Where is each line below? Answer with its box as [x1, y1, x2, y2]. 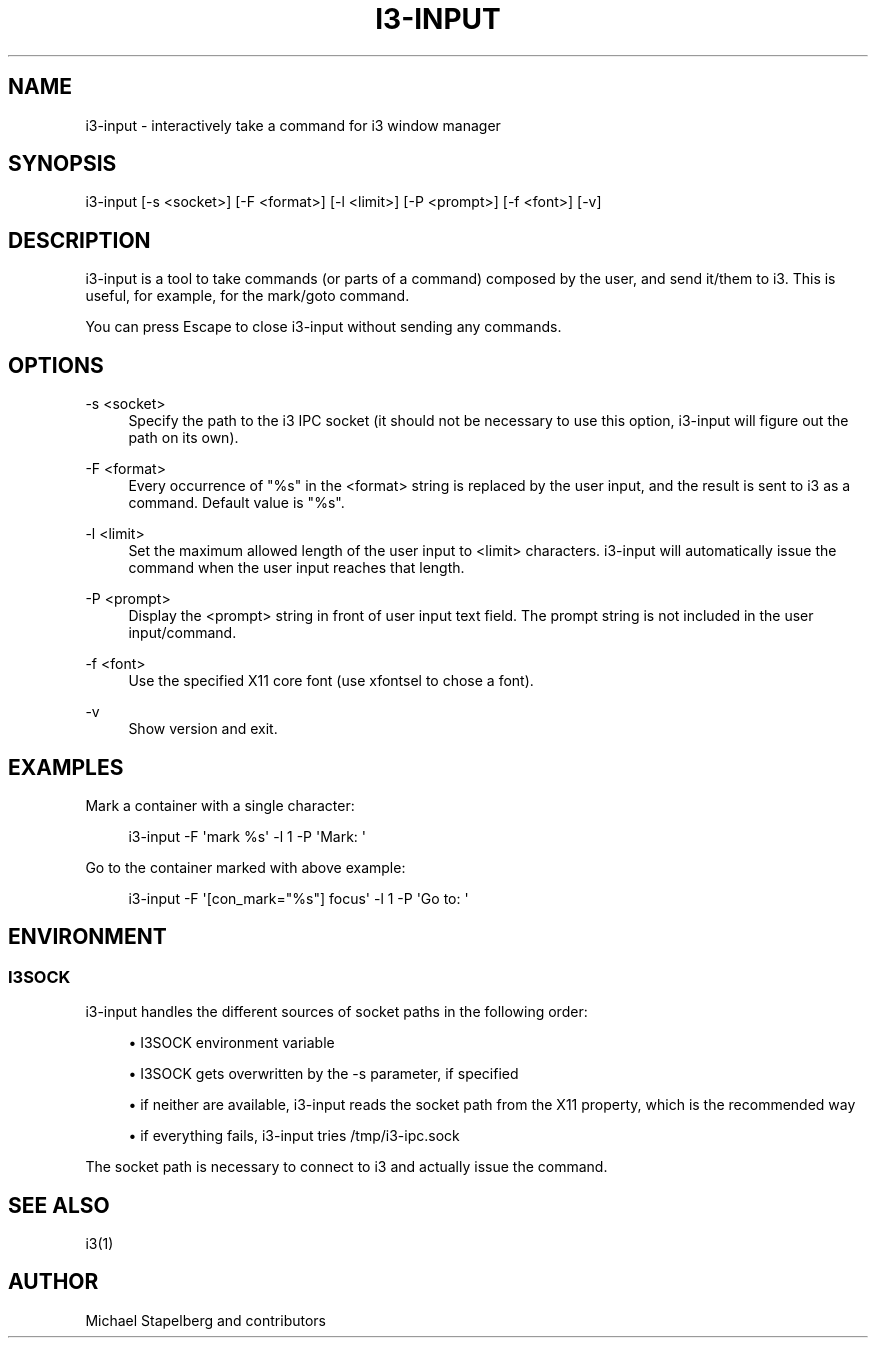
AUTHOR [8, 1269, 99, 1295]
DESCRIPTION [8, 227, 151, 253]
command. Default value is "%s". [128, 494, 345, 512]
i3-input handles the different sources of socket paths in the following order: [85, 1003, 588, 1021]
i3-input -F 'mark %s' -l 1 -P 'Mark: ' [128, 827, 367, 845]
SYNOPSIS [8, 151, 117, 177]
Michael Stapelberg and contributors [85, 1311, 327, 1329]
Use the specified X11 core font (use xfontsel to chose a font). [128, 672, 534, 690]
